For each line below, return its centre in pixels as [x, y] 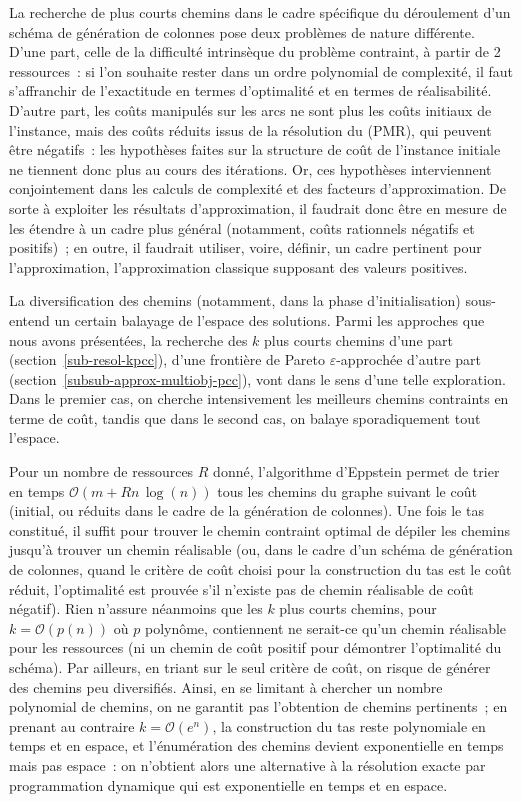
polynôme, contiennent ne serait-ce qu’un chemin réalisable [325, 627]
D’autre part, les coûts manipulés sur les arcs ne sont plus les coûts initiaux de [250, 109]
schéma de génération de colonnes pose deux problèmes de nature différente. [242, 31]
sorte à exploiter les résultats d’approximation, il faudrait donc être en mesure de [258, 207]
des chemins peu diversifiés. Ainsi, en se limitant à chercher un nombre [226, 686]
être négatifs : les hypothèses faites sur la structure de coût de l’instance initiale [255, 149]
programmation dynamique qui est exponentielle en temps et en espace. [228, 784]
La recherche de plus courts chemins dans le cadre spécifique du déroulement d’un [260, 12]
